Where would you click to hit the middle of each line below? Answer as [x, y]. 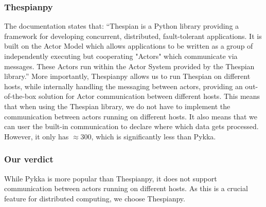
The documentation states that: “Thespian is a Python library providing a [122, 26]
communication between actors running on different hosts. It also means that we [131, 116]
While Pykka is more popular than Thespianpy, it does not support [111, 178]
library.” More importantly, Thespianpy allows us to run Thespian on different [127, 76]
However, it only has [37, 136]
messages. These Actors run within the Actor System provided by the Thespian [129, 66]
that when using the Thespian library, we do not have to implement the [117, 106]
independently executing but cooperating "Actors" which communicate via [121, 56]
